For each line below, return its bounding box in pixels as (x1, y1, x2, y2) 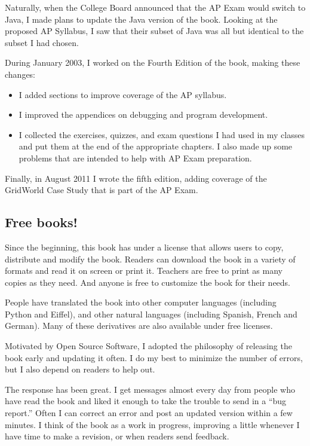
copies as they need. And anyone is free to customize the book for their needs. (5, 276, 291, 288)
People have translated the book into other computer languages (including (5, 296, 277, 308)
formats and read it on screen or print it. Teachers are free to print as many (5, 264, 283, 277)
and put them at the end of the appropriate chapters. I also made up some (19, 140, 293, 152)
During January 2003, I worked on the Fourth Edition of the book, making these (5, 56, 300, 69)
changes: (5, 68, 36, 80)
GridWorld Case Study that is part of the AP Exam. (5, 184, 198, 196)
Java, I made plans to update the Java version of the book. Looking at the (5, 13, 278, 25)
